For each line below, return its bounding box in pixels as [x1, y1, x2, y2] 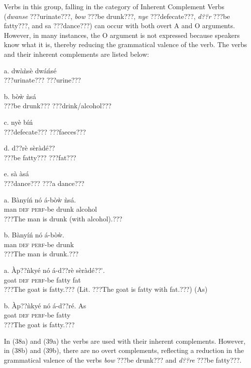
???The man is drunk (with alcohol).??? [4, 213, 122, 223]
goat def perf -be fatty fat [4, 274, 81, 284]
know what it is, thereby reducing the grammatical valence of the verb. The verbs [4, 39, 247, 50]
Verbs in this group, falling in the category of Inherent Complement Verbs [4, 1, 224, 11]
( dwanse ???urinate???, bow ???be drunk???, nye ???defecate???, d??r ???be [4, 11, 230, 21]
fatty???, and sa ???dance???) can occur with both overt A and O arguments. [4, 20, 235, 31]
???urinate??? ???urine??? [4, 75, 81, 85]
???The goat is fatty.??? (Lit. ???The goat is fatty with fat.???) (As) [4, 284, 208, 294]
